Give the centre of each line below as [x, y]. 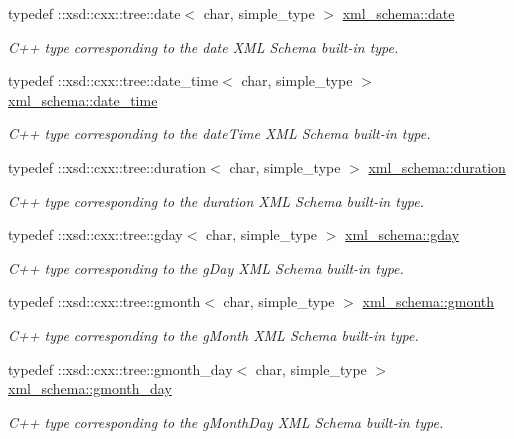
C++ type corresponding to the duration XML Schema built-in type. [216, 200]
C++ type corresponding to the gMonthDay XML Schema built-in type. [226, 421]
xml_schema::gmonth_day [90, 388]
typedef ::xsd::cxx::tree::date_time [113, 80]
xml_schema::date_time [83, 99]
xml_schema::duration [437, 166]
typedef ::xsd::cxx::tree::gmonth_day [120, 368]
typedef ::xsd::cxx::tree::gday [95, 234]
